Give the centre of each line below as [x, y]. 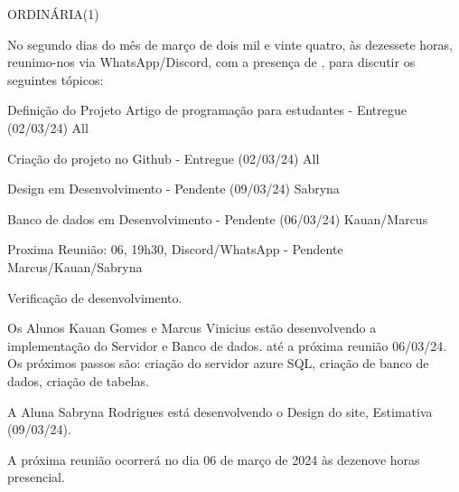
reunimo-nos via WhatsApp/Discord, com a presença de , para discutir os [211, 62]
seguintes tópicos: [56, 79]
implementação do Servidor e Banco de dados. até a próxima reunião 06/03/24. [227, 345]
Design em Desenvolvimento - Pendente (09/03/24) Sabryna [173, 189]
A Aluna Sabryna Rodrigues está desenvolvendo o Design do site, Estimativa [220, 411]
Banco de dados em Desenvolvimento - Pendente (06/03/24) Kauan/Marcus [218, 218]
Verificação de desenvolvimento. [95, 297]
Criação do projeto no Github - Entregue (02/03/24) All [164, 158]
